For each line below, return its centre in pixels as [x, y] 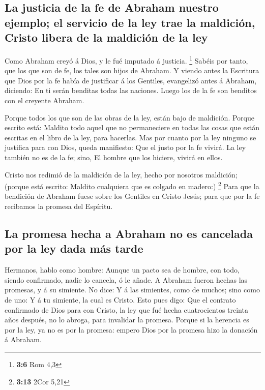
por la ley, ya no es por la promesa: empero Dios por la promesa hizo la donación [131, 329]
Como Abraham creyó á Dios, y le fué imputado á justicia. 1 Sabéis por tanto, [126, 59]
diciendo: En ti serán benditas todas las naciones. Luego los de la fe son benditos [131, 90]
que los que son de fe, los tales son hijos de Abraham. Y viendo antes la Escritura [132, 70]
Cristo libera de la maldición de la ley [106, 37]
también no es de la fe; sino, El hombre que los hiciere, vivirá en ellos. [114, 157]
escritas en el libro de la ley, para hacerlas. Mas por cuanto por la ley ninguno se [130, 137]
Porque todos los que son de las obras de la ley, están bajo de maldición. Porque [129, 117]
